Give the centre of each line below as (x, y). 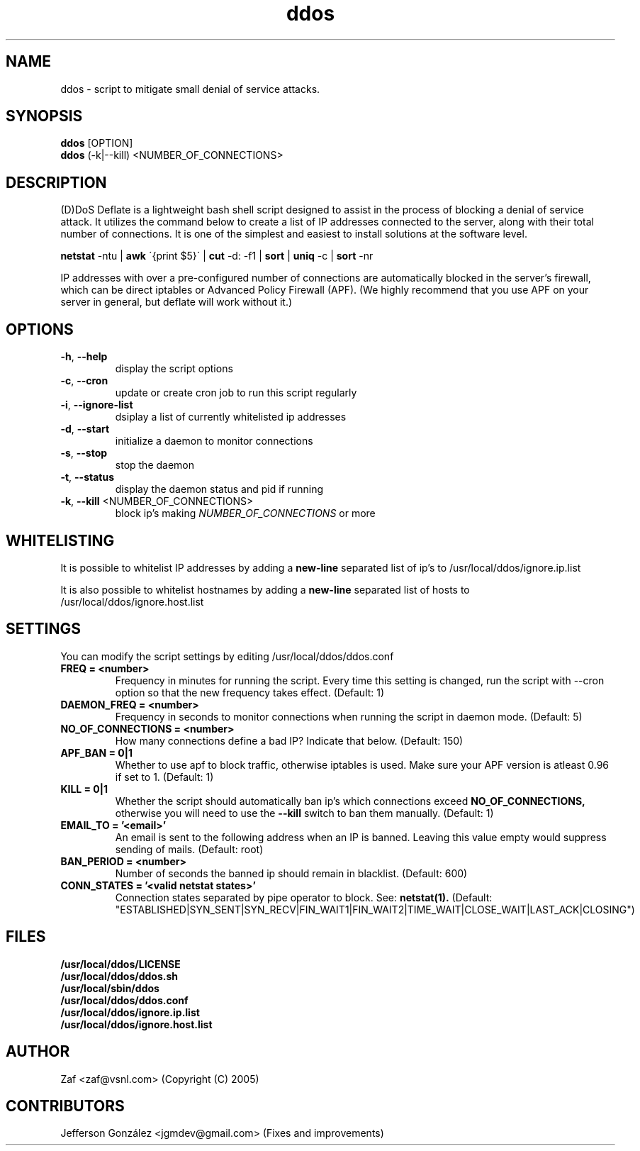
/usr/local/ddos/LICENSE (120, 964)
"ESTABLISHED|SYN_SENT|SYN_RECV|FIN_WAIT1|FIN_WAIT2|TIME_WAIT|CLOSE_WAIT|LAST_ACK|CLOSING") (375, 909)
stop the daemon (155, 465)
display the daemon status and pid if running (219, 489)
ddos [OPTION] (97, 143)
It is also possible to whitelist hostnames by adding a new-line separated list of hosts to (265, 589)
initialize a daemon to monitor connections (214, 441)
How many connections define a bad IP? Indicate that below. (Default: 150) (289, 740)
